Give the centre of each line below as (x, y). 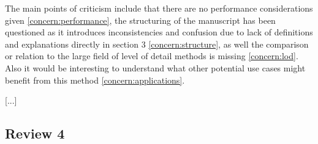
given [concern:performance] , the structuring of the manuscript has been (140, 20)
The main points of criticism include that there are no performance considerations (159, 8)
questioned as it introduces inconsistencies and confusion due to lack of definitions (159, 32)
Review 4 (35, 133)
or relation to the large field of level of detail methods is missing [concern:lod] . (152, 56)
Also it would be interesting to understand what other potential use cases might (155, 67)
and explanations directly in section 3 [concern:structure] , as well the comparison (157, 44)
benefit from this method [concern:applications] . (95, 80)
